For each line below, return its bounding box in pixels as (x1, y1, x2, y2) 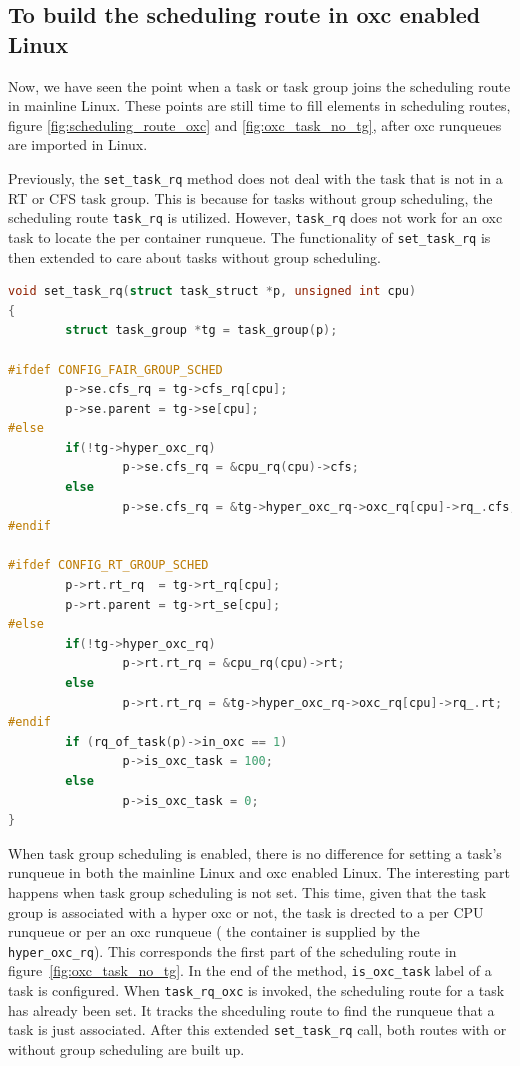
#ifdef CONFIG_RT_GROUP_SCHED (8, 558, 209, 573)
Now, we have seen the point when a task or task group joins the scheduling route (8, 75, 511, 96)
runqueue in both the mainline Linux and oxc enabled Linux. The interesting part (8, 862, 510, 883)
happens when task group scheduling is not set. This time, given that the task (8, 881, 487, 902)
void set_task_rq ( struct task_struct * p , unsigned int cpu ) (8, 284, 417, 299)
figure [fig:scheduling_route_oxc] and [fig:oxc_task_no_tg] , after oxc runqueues (8, 114, 502, 135)
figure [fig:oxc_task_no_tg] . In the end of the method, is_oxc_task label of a (8, 960, 492, 981)
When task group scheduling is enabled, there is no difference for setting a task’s (8, 842, 502, 863)
